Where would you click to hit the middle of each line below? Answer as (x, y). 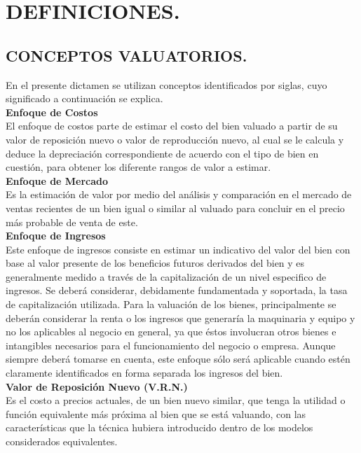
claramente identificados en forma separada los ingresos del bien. (144, 373)
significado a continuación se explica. (84, 98)
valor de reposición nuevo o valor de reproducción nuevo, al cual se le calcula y (175, 139)
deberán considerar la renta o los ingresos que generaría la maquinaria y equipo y (180, 318)
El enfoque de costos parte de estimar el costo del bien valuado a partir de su (172, 126)
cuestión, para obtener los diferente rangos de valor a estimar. (138, 167)
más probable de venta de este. (72, 222)
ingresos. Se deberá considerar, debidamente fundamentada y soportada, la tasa (177, 290)
